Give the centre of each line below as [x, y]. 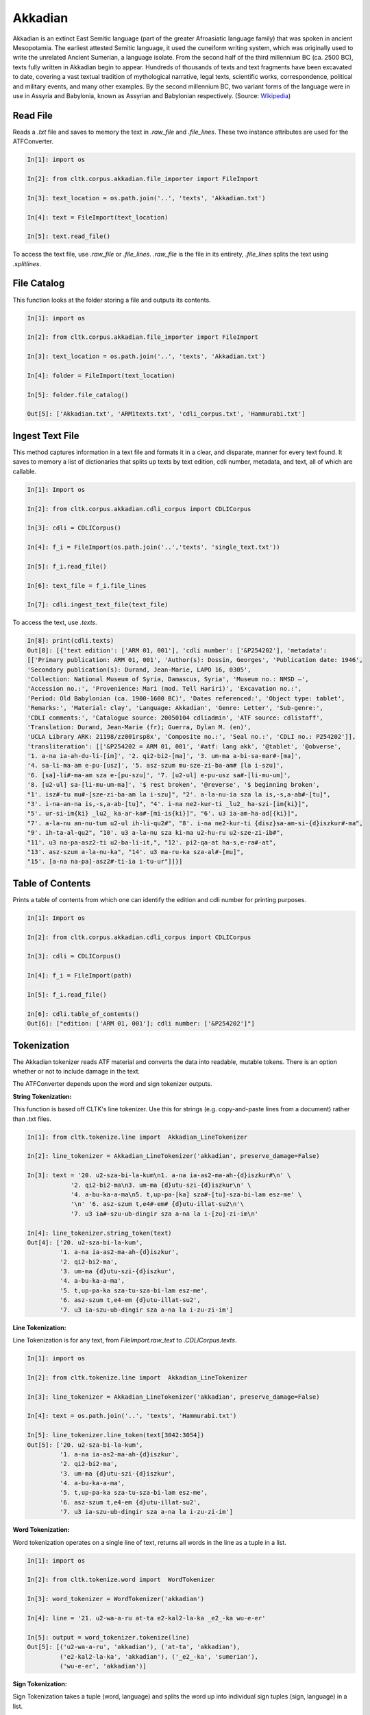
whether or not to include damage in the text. [76, 1072]
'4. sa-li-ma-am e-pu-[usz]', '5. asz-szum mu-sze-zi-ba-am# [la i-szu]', [156, 766]
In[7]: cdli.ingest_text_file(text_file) [98, 605]
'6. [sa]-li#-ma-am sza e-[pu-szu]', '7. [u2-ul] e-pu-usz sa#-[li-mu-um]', [159, 775]
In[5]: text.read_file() [69, 236]
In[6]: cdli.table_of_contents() [83, 1014]
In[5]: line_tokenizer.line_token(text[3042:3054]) [116, 1435]
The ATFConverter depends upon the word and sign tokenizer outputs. [112, 1084]
